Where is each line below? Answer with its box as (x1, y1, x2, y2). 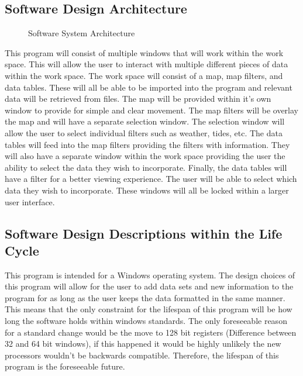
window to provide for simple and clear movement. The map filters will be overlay (5, 104, 298, 116)
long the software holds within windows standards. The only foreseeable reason (5, 315, 287, 327)
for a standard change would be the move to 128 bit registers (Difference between (5, 326, 297, 338)
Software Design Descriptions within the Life (5, 224, 283, 242)
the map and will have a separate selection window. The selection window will (5, 115, 285, 127)
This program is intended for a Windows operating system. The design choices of (5, 268, 295, 281)
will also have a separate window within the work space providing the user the (5, 150, 285, 162)
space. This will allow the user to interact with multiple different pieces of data (5, 58, 288, 70)
